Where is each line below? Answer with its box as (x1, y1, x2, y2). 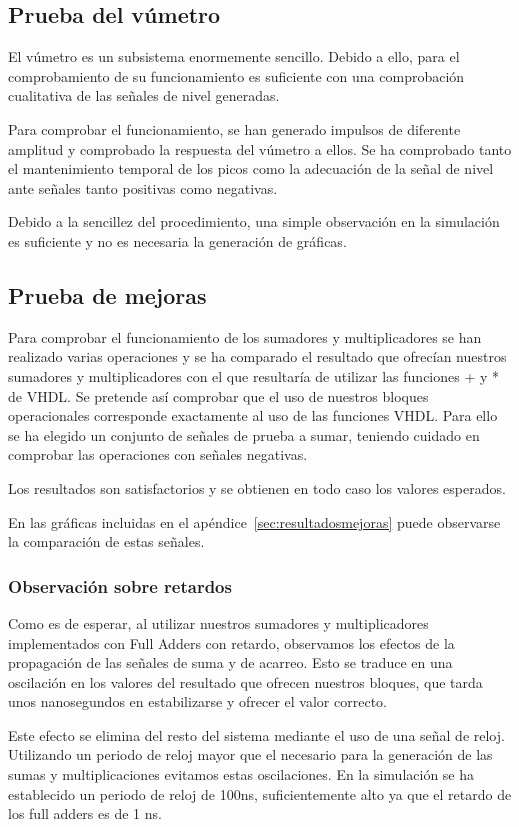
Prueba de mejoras (8, 279, 207, 310)
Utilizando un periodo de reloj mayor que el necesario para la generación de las (8, 744, 493, 765)
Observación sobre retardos (8, 573, 232, 598)
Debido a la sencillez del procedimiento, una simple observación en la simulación (8, 211, 500, 232)
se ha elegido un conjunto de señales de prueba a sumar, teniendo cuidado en (8, 424, 480, 445)
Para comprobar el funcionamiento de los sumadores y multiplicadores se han (8, 326, 482, 347)
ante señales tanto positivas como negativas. (8, 177, 278, 198)
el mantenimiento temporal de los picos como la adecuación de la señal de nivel (8, 158, 494, 179)
